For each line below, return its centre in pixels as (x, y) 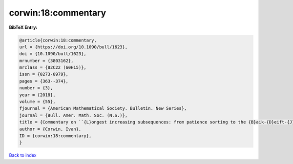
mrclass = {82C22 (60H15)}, (53, 68)
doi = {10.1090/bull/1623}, (53, 54)
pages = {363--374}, (44, 81)
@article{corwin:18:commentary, (58, 40)
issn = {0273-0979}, (44, 74)
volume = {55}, (37, 102)
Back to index (23, 155)
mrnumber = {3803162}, (46, 61)
